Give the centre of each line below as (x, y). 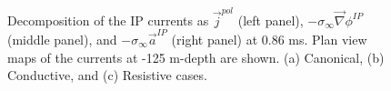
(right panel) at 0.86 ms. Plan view (269, 40)
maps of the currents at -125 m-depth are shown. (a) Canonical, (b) (196, 57)
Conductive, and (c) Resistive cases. (107, 75)
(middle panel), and (62, 40)
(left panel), (271, 20)
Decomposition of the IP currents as (108, 20)
